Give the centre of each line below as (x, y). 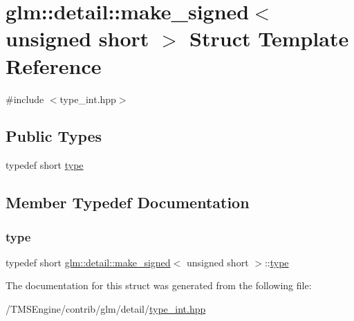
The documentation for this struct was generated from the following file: (159, 285)
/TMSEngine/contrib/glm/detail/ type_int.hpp (106, 309)
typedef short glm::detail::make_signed (88, 262)
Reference (54, 65)
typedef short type (45, 165)
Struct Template (269, 38)
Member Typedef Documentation (128, 202)
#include (25, 99)
